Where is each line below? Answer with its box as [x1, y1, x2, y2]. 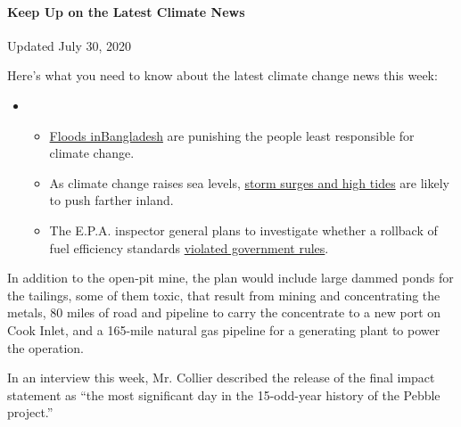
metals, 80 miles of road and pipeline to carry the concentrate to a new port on [7, 303, 441, 322]
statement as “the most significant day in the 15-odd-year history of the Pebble [7, 385, 440, 404]
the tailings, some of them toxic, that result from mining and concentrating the [7, 285, 440, 304]
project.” [7, 403, 54, 422]
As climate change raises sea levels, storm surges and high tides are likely [49, 173, 449, 192]
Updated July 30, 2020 [7, 36, 132, 54]
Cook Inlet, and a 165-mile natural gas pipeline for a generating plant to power [7, 320, 440, 339]
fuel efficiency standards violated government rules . [49, 238, 329, 257]
